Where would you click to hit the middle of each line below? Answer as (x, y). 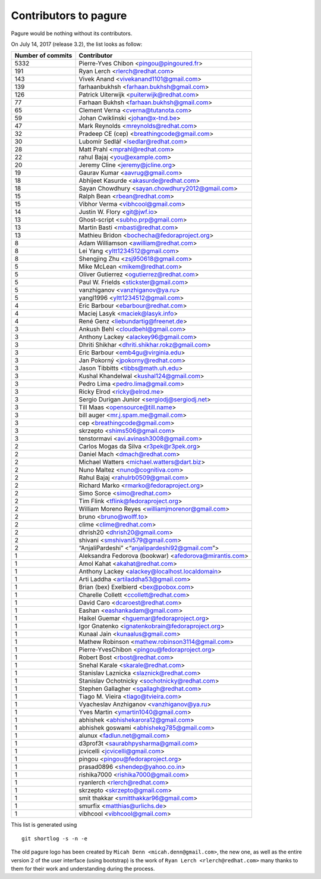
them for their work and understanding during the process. (83, 868)
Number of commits (43, 55)
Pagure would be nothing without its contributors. (72, 33)
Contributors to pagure (69, 15)
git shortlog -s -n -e (55, 839)
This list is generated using (44, 825)
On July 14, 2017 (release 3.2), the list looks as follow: (77, 44)
